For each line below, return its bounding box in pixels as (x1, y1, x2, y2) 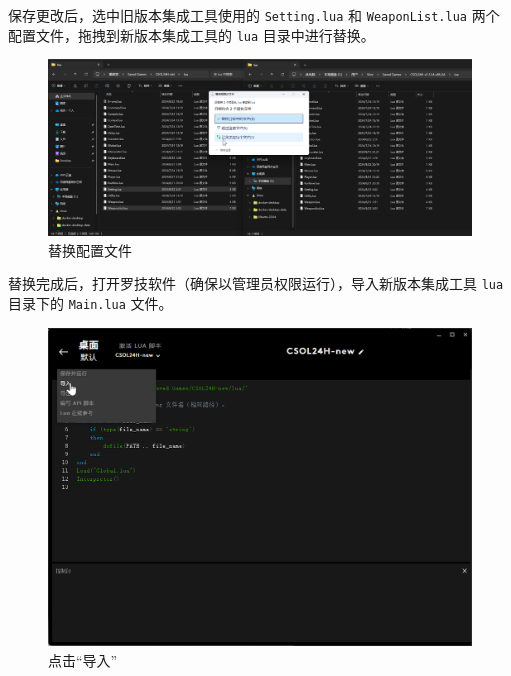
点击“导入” (48, 649, 118, 670)
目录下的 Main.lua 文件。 (8, 292, 173, 313)
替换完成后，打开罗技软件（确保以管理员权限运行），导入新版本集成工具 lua (8, 273, 504, 294)
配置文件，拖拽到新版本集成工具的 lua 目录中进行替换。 (8, 24, 375, 45)
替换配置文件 (48, 239, 132, 260)
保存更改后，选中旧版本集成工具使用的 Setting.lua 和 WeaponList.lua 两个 (8, 5, 500, 25)
